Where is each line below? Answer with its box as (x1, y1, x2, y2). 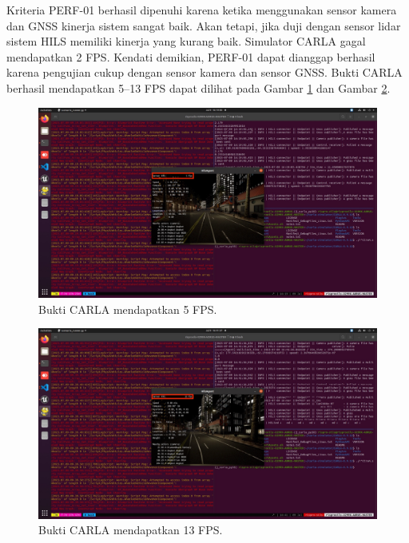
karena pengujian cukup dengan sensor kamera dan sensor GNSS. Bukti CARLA (6, 64, 403, 81)
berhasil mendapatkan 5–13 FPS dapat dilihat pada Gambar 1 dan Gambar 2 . (6, 79, 391, 96)
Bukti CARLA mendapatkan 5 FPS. (38, 300, 217, 317)
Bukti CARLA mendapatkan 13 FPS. (38, 521, 223, 538)
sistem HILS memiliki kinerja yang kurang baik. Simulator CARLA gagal (6, 33, 366, 50)
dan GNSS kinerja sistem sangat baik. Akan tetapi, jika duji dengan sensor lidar (6, 17, 401, 34)
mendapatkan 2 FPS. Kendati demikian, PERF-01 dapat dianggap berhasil (6, 48, 375, 65)
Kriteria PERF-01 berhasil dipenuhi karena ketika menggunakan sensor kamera (6, 2, 397, 18)
